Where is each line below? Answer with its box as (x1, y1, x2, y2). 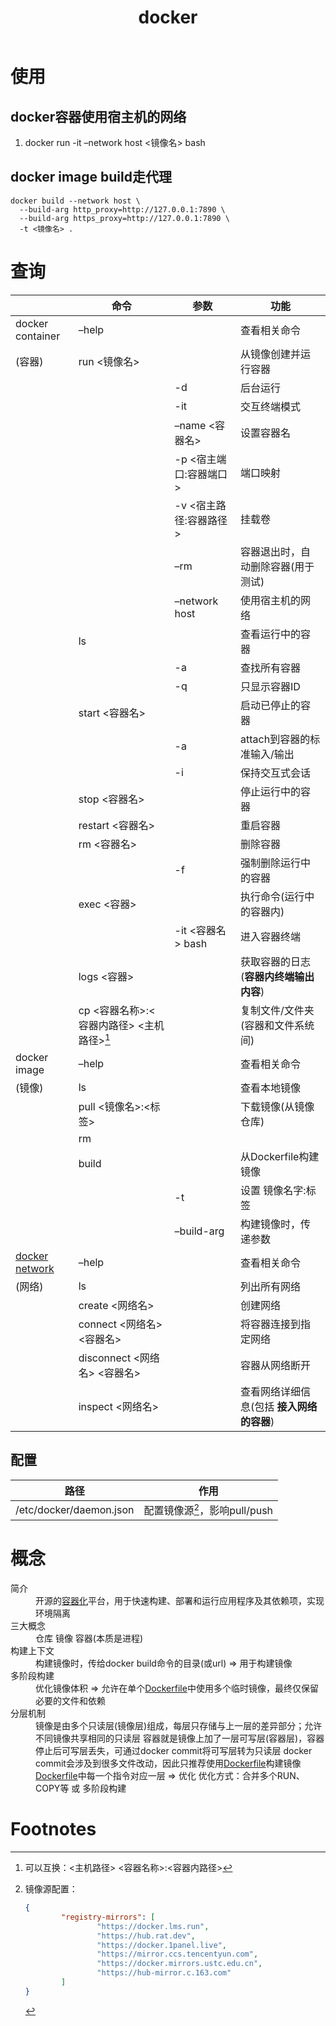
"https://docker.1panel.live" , (96, 1940, 227, 1950)
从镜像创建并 (240, 347, 302, 361)
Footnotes (10, 1818, 97, 1841)
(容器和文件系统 (240, 1018, 315, 1032)
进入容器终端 (240, 929, 302, 943)
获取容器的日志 (240, 954, 312, 968)
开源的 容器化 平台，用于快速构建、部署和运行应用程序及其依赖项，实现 (35, 1595, 325, 1607)
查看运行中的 (240, 627, 302, 641)
